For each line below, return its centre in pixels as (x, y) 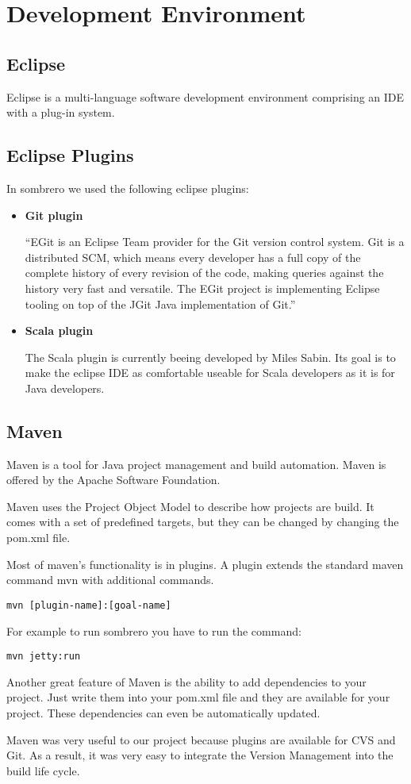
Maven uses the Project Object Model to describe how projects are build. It (190, 506)
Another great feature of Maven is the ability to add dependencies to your (186, 681)
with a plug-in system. (61, 112)
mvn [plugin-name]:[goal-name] (89, 605)
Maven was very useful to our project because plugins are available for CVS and (201, 739)
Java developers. (65, 388)
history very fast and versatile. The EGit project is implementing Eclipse (202, 288)
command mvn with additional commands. (110, 580)
